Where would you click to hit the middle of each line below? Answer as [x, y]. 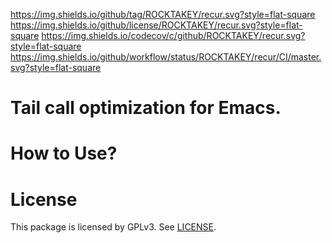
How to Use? [64, 153]
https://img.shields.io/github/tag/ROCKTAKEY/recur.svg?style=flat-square [163, 14]
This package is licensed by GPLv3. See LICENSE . [113, 227]
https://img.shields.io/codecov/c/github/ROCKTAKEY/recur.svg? [173, 35]
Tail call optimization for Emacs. [146, 108]
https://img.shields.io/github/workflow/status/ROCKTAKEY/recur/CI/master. [166, 57]
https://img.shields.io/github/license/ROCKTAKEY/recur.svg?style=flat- [156, 25]
